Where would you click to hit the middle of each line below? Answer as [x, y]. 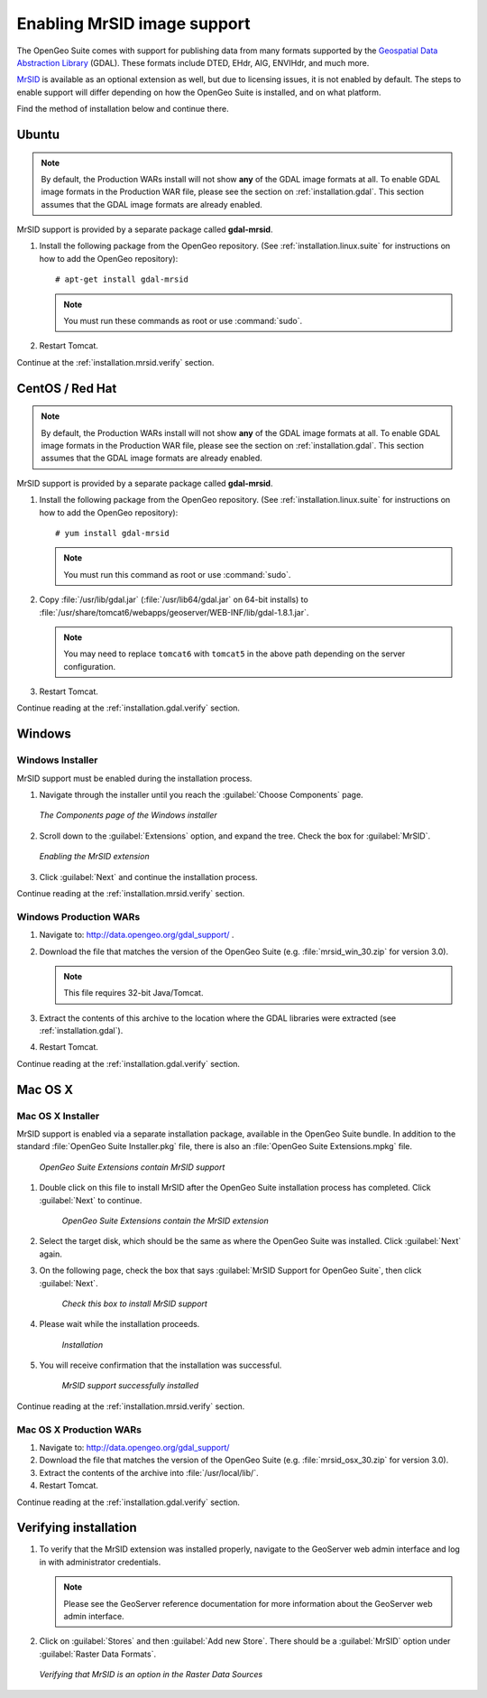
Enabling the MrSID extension [94, 857]
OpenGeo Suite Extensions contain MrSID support [132, 1167]
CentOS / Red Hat [67, 388]
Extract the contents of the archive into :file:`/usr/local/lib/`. [149, 1472]
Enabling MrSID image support [133, 23]
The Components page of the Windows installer [128, 815]
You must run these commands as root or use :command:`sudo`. [183, 321]
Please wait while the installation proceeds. [119, 1324]
